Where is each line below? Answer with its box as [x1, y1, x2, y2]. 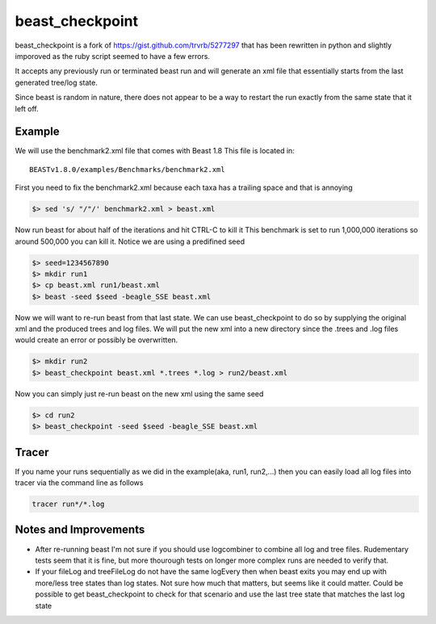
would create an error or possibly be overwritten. [15, 335, 178, 345]
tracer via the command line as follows [15, 478, 144, 488]
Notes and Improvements [15, 523, 145, 537]
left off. [15, 103, 40, 113]
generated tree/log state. [15, 77, 99, 87]
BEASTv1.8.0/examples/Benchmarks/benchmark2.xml [29, 165, 225, 174]
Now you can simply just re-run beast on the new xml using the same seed [15, 388, 264, 399]
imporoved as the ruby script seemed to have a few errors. [15, 51, 210, 61]
